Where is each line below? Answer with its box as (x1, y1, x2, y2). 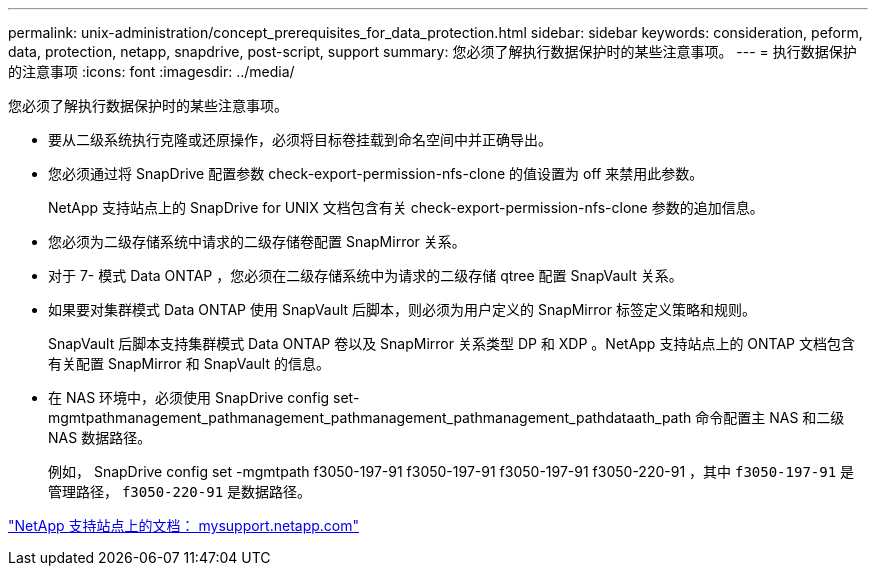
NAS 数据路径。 (48, 429, 152, 446)
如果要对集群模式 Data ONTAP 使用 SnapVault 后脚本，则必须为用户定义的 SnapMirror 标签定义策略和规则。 (48, 301, 756, 318)
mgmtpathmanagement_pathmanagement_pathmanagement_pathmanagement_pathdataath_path (48, 409, 692, 426)
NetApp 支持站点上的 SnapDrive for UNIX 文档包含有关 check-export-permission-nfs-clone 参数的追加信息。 (48, 199, 764, 216)
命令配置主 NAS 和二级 (695, 409, 845, 426)
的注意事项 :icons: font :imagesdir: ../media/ (8, 63, 295, 80)
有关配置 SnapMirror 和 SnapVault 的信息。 (48, 355, 330, 372)
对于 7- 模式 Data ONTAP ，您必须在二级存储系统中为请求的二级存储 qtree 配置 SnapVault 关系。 (48, 267, 683, 284)
